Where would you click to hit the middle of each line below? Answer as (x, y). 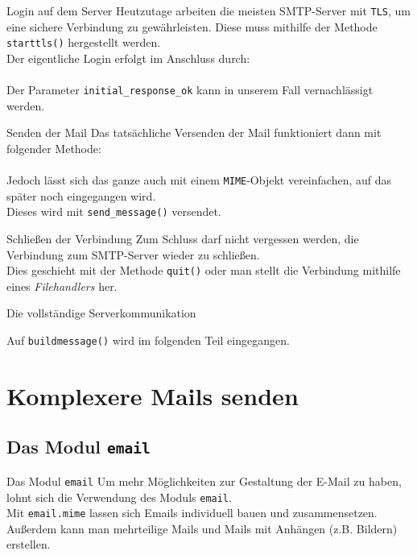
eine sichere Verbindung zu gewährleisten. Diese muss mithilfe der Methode (192, 26)
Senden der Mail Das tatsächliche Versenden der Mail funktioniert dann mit (194, 133)
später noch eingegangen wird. (81, 195)
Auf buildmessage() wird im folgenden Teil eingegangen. (148, 340)
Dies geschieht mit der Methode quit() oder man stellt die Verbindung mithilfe (204, 270)
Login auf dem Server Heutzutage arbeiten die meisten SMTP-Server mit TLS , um (209, 10)
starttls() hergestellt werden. (84, 42)
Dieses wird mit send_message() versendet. (114, 211)
